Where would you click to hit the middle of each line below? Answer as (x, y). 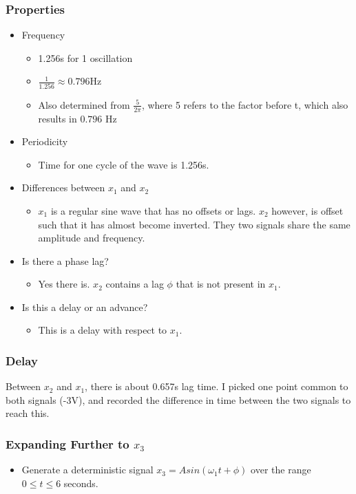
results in (57, 118)
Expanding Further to (67, 444)
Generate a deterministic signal (87, 470)
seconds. (81, 483)
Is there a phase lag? (65, 260)
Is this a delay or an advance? (85, 307)
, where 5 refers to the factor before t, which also (245, 104)
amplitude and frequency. (92, 238)
